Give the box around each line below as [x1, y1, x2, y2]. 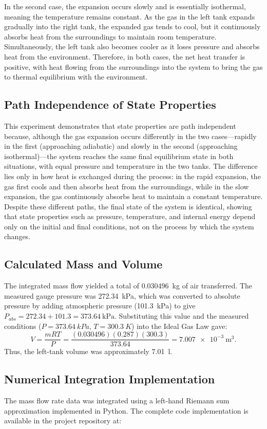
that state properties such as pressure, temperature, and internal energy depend [4, 211, 256, 222]
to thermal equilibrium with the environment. [4, 71, 148, 82]
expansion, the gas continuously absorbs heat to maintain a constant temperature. [4, 191, 263, 202]
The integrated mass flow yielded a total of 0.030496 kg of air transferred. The [4, 280, 253, 291]
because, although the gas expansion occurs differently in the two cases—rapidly [4, 130, 257, 141]
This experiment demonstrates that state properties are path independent [4, 120, 236, 131]
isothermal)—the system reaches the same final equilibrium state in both [4, 150, 234, 161]
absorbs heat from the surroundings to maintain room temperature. [4, 31, 217, 42]
